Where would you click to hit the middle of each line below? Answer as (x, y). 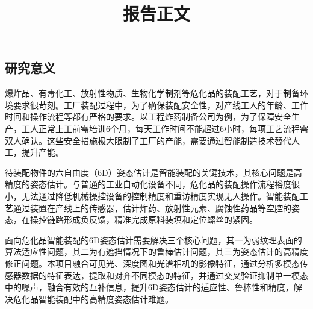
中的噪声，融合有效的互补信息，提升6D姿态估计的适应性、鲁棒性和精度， (149, 287)
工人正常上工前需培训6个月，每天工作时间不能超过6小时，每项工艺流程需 (165, 128)
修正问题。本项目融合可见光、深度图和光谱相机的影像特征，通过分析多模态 (152, 263)
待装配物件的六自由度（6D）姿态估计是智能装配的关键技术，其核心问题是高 (153, 172)
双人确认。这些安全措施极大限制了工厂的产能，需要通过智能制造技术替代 (148, 140)
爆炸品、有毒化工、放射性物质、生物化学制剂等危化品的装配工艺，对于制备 (152, 93)
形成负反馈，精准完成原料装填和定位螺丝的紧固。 (160, 220)
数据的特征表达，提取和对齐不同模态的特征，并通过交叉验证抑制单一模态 (165, 275)
